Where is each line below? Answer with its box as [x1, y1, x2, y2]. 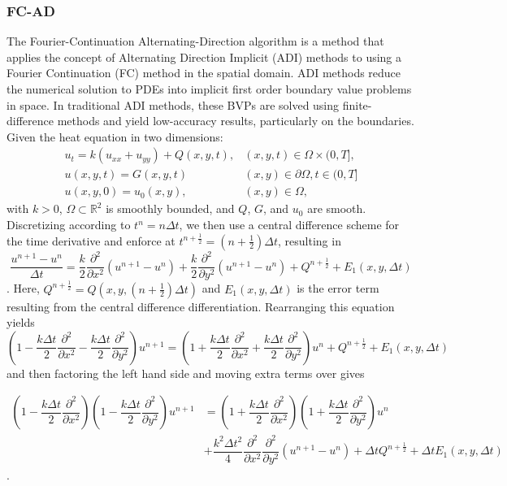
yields [6, 314, 35, 331]
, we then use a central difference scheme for [179, 216, 400, 233]
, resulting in [278, 232, 341, 249]
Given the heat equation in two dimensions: [6, 128, 223, 145]
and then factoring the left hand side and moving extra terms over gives [6, 364, 365, 381]
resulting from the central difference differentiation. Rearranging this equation [6, 297, 395, 315]
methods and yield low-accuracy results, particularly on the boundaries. [57, 112, 414, 129]
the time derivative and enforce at [6, 232, 175, 249]
